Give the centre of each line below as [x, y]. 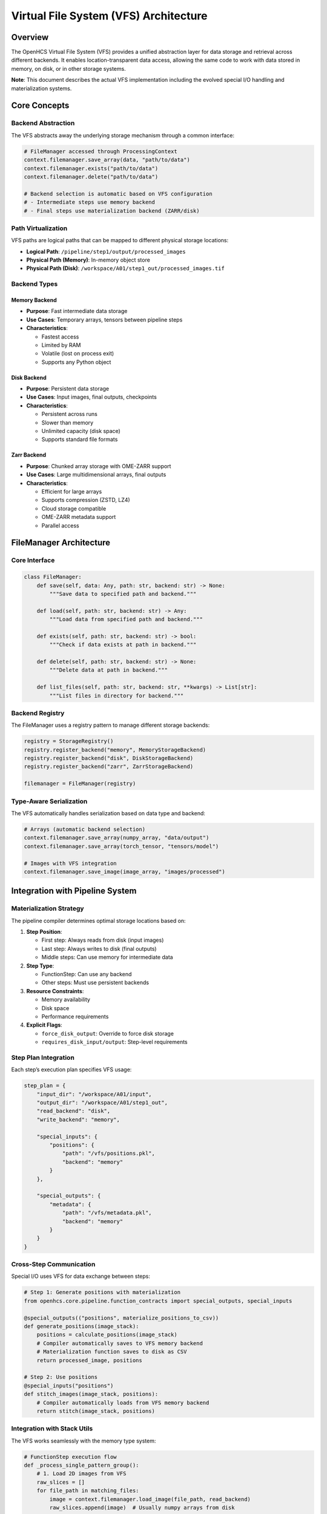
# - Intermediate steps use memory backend [90, 202]
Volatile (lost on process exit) [78, 354]
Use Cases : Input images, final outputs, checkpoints [91, 397]
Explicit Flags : [45, 1025]
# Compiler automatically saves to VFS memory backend [120, 1343]
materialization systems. [41, 88]
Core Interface [33, 560]
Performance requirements [75, 1016]
